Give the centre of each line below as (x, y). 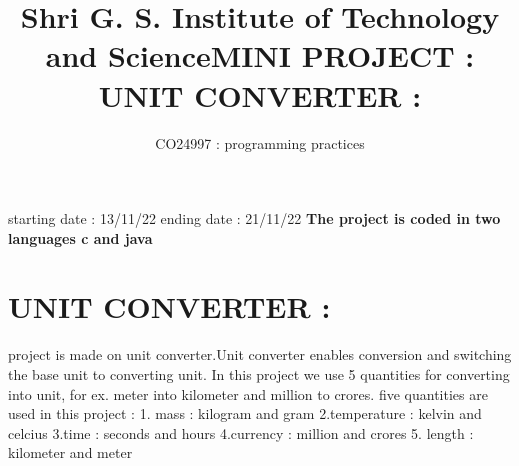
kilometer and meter (70, 452)
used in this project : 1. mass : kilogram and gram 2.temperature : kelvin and (245, 413)
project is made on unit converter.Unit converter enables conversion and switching (260, 354)
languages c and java (80, 237)
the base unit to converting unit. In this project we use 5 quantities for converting (259, 374)
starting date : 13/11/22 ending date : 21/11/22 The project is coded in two (254, 218)
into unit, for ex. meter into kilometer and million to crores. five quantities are (248, 393)
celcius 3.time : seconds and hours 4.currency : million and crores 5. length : (241, 432)
